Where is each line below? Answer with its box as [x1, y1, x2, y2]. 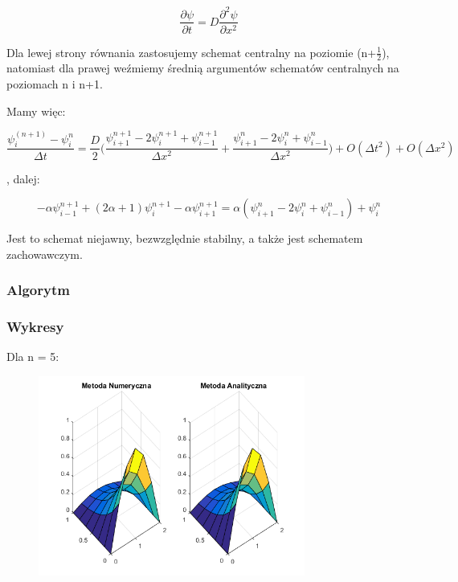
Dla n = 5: [6, 348, 59, 365]
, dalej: [6, 170, 40, 186]
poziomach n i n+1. [6, 75, 103, 92]
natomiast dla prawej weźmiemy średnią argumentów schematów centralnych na [6, 59, 399, 76]
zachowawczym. [6, 245, 83, 262]
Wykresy [6, 317, 64, 337]
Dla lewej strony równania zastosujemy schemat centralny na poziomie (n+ [6, 43, 377, 60]
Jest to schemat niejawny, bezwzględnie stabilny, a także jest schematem [6, 230, 363, 247]
